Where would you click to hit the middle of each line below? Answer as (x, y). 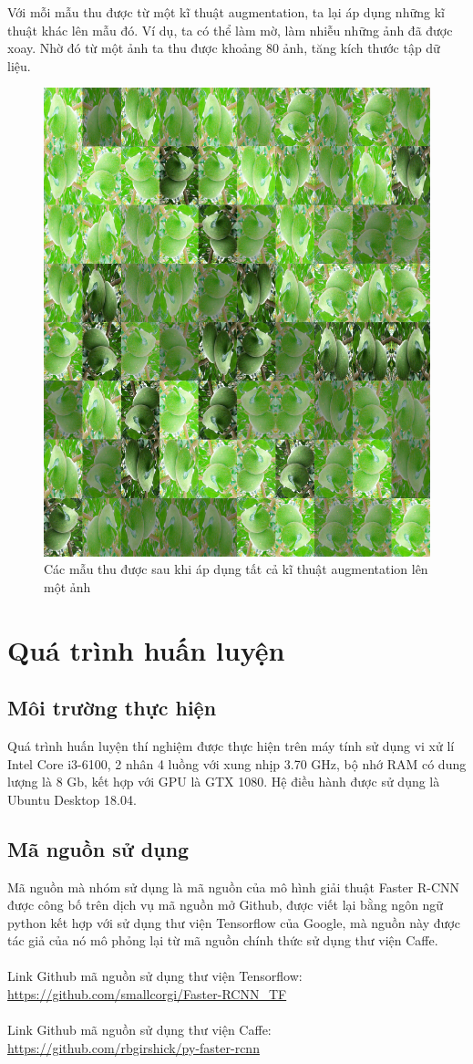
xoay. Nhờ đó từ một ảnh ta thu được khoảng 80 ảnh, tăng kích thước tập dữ (224, 48)
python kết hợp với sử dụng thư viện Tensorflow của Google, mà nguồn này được (234, 922)
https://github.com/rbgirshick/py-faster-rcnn (134, 1047)
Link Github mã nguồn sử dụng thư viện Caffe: (139, 1030)
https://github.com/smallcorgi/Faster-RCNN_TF (147, 994)
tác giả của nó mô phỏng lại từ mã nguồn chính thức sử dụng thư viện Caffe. (223, 940)
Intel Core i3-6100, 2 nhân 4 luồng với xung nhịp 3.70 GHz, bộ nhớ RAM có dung (237, 763)
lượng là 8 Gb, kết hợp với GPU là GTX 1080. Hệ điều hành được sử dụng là (224, 782)
